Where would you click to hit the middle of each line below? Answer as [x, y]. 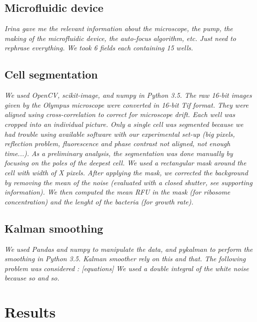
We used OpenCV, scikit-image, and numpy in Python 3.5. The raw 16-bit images [128, 95]
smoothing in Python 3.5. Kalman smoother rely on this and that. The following [125, 259]
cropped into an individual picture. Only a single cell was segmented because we [124, 124]
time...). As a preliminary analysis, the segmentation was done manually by [119, 153]
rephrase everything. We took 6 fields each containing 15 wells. [99, 48]
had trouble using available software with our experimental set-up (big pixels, [120, 134]
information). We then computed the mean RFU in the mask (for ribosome [117, 192]
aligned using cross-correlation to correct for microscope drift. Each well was [120, 114]
